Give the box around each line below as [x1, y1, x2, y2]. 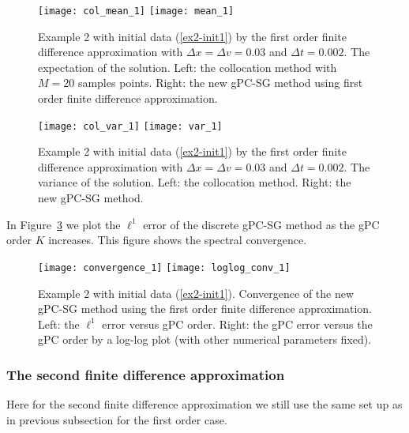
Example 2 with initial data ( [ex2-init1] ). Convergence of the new [38, 284, 355, 301]
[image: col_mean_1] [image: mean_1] [38, 6, 235, 17]
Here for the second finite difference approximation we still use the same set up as [6, 396, 403, 412]
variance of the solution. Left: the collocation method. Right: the [38, 174, 351, 190]
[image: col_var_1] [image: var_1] [38, 120, 223, 132]
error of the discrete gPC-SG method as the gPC [143, 216, 380, 232]
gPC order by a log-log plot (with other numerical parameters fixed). [38, 331, 372, 348]
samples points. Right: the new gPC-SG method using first [77, 74, 363, 91]
